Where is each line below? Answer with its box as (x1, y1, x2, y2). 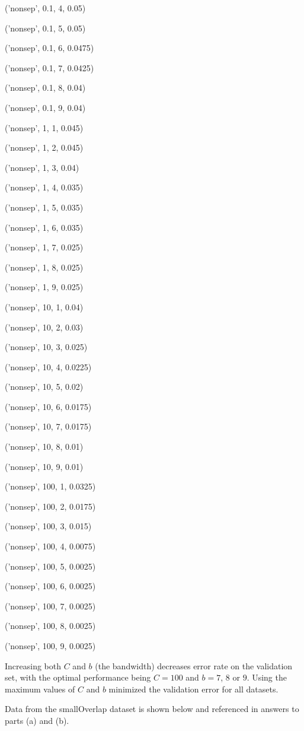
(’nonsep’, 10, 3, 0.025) (5, 341, 88, 353)
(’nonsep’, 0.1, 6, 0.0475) (5, 42, 94, 54)
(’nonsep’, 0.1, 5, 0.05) (5, 21, 86, 34)
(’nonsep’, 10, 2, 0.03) (5, 320, 84, 333)
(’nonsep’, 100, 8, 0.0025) (5, 619, 96, 632)
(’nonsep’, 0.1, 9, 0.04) (5, 101, 86, 113)
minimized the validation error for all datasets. (108, 682, 279, 695)
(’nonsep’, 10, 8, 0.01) (5, 440, 84, 453)
